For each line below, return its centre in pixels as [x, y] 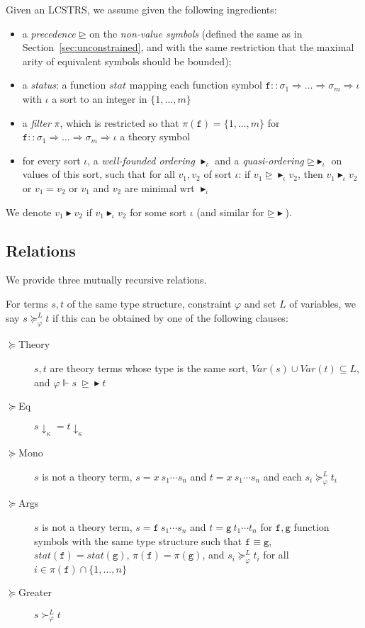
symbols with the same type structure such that [138, 540]
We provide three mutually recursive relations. [106, 280]
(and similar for [230, 212]
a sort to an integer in [100, 98]
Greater [35, 591]
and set [260, 303]
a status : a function [64, 85]
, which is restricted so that [119, 122]
